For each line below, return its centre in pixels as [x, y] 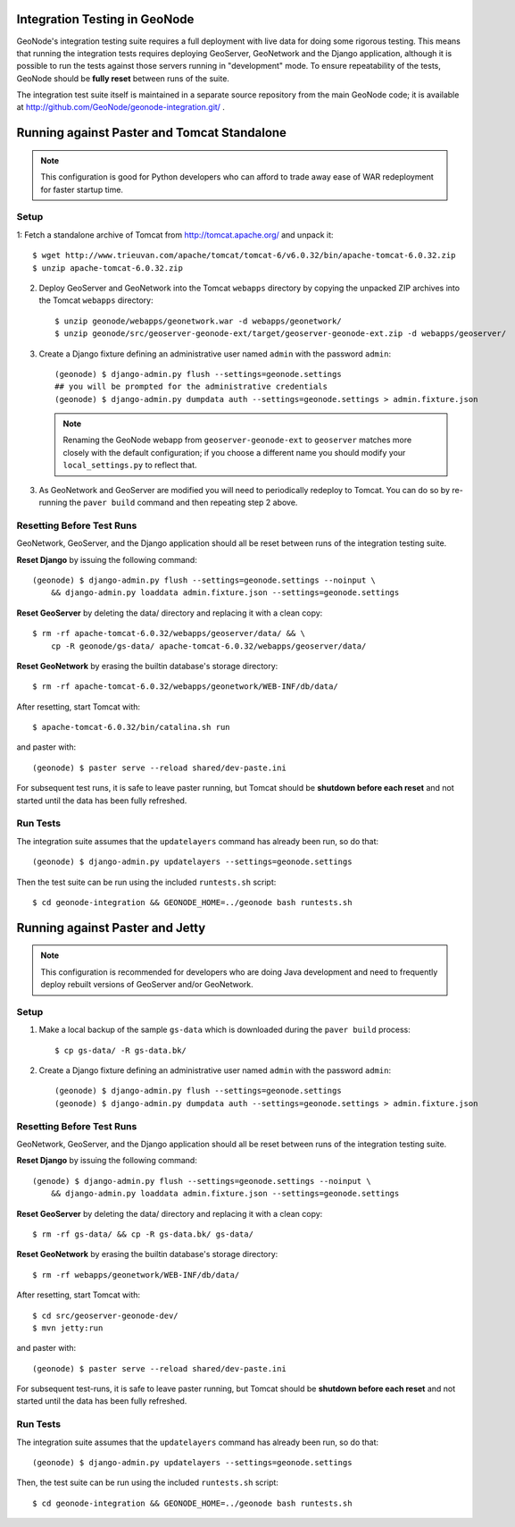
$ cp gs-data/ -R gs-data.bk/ [121, 1050]
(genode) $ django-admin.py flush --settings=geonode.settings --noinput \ [202, 1181]
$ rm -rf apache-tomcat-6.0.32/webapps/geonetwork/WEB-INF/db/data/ [185, 687]
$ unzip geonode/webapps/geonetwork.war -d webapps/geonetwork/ [199, 321]
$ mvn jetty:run [68, 1328]
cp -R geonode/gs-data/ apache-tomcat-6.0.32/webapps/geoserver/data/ [208, 646]
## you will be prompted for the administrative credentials [191, 387]
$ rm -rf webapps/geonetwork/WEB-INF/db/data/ [136, 1275]
